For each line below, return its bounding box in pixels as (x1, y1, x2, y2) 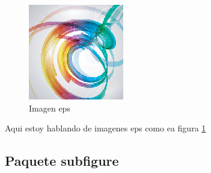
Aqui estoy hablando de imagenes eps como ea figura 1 (5, 122, 206, 134)
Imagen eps (29, 101, 70, 114)
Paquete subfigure (5, 151, 119, 170)
